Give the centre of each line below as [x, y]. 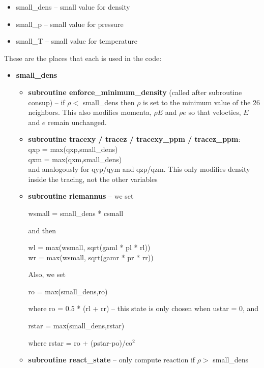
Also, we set [47, 274]
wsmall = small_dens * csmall [76, 213]
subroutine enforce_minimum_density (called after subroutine [135, 92]
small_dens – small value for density [73, 7]
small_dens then [109, 102]
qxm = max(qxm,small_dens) [75, 159]
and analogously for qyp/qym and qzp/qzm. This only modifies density [139, 169]
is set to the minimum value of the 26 [202, 102]
